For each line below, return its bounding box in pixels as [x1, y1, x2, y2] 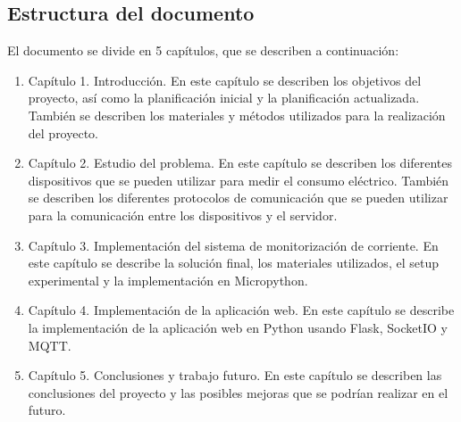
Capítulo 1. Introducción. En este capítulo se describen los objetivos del [28, 70, 422, 89]
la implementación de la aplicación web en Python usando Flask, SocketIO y [28, 318, 448, 336]
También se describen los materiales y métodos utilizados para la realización [28, 105, 446, 124]
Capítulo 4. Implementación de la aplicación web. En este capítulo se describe [28, 301, 455, 319]
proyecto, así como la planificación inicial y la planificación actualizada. [28, 88, 420, 107]
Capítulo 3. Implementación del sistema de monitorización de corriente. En [28, 236, 439, 254]
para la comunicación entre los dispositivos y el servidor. [28, 205, 338, 224]
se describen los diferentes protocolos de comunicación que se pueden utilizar [28, 188, 448, 207]
